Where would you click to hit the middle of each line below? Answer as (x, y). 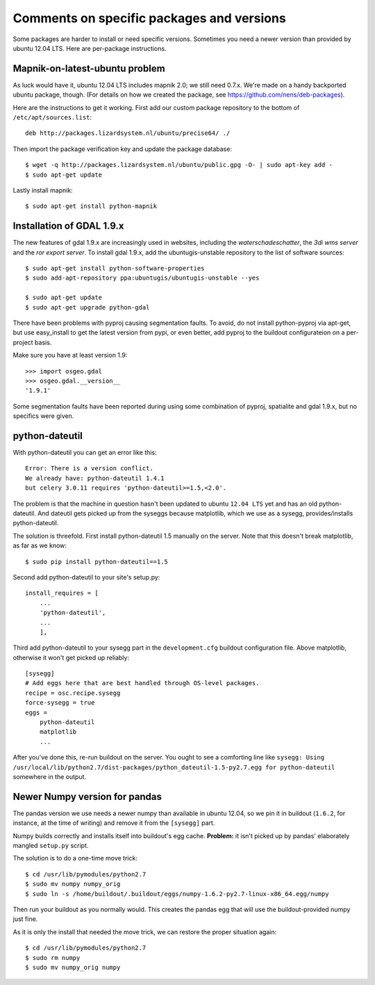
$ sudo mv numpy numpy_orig (73, 884)
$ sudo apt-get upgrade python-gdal (87, 307)
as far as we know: (40, 545)
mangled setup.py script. (51, 846)
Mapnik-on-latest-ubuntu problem (89, 69)
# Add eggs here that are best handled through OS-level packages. (142, 683)
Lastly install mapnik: (43, 190)
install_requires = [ (62, 593)
